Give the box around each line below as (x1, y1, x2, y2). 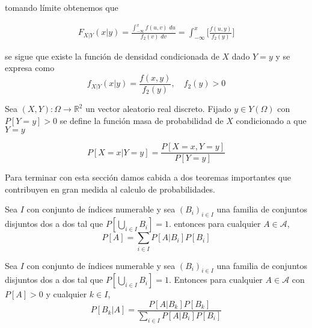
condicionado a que (236, 114, 307, 126)
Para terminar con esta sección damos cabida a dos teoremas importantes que (5, 171, 292, 184)
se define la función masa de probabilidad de (60, 114, 224, 126)
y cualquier (46, 288, 87, 300)
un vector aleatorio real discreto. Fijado (85, 102, 231, 115)
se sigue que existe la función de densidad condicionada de (5, 49, 219, 62)
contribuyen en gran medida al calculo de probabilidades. (5, 182, 215, 195)
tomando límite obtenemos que (5, 1, 118, 13)
